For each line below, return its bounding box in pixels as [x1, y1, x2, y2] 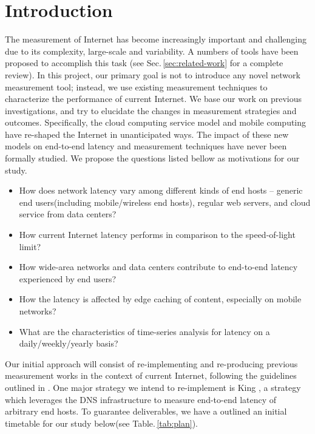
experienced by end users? [19, 272, 117, 285]
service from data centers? [19, 208, 117, 220]
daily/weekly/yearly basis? [19, 337, 118, 350]
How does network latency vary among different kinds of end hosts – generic [19, 184, 303, 197]
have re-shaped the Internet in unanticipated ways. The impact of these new [5, 127, 289, 140]
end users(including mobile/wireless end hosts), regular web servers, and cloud [19, 195, 311, 208]
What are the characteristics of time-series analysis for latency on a [19, 325, 270, 337]
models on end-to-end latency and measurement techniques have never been [5, 140, 287, 152]
